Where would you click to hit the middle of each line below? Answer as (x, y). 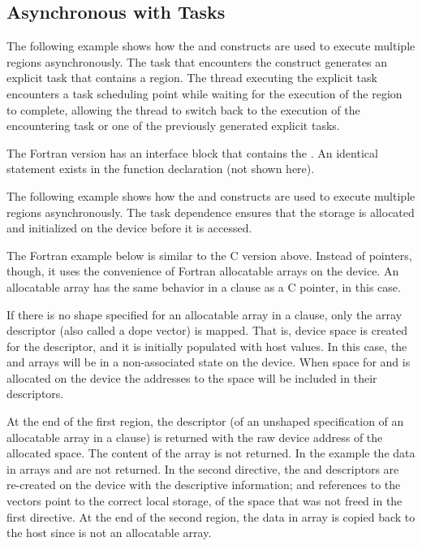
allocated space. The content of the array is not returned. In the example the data (211, 453)
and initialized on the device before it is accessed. (129, 228)
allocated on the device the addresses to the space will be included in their (192, 377)
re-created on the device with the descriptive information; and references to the (204, 485)
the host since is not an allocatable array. (109, 533)
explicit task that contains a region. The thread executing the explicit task (192, 78)
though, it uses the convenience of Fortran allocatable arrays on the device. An (203, 271)
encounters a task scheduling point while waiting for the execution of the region (205, 93)
